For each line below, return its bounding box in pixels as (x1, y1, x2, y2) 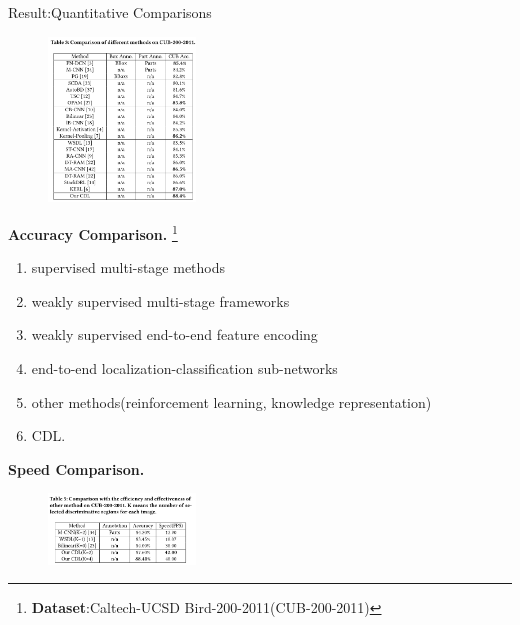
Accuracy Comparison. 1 (8, 220, 178, 244)
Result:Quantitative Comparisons (8, 2, 212, 22)
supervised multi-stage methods (31, 257, 226, 278)
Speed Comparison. (8, 458, 145, 479)
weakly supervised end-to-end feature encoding (31, 324, 318, 345)
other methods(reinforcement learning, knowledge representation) (31, 391, 432, 412)
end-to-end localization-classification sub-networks (31, 357, 338, 378)
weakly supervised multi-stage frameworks (31, 290, 290, 311)
